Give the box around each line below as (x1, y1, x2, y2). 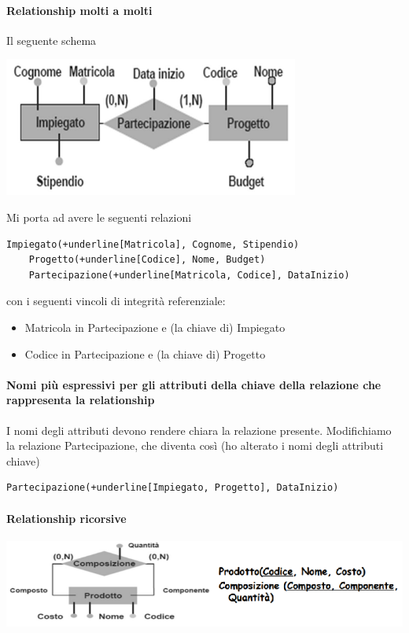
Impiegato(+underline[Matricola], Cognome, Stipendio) (6, 238, 300, 250)
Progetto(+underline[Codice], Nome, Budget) (28, 254, 266, 266)
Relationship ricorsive (6, 510, 127, 526)
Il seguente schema (6, 31, 97, 48)
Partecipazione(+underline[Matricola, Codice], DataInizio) (28, 269, 350, 281)
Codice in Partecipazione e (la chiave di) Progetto (24, 345, 266, 362)
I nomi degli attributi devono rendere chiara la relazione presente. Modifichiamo (6, 421, 392, 438)
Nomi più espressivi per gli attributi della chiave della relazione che (6, 376, 381, 392)
